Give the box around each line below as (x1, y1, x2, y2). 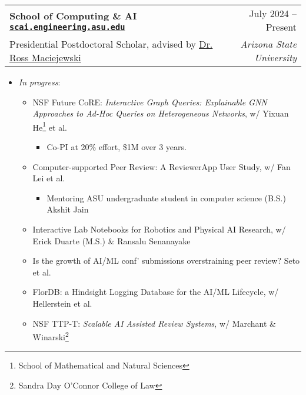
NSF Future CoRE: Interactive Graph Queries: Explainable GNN (32, 95, 267, 108)
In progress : (18, 76, 61, 88)
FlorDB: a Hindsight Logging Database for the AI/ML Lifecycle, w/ (32, 286, 279, 298)
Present (265, 20, 297, 34)
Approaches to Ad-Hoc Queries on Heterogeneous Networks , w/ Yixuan (32, 107, 289, 120)
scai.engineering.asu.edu (9, 22, 125, 32)
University (254, 51, 297, 64)
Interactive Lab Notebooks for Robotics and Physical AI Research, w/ (32, 223, 286, 235)
